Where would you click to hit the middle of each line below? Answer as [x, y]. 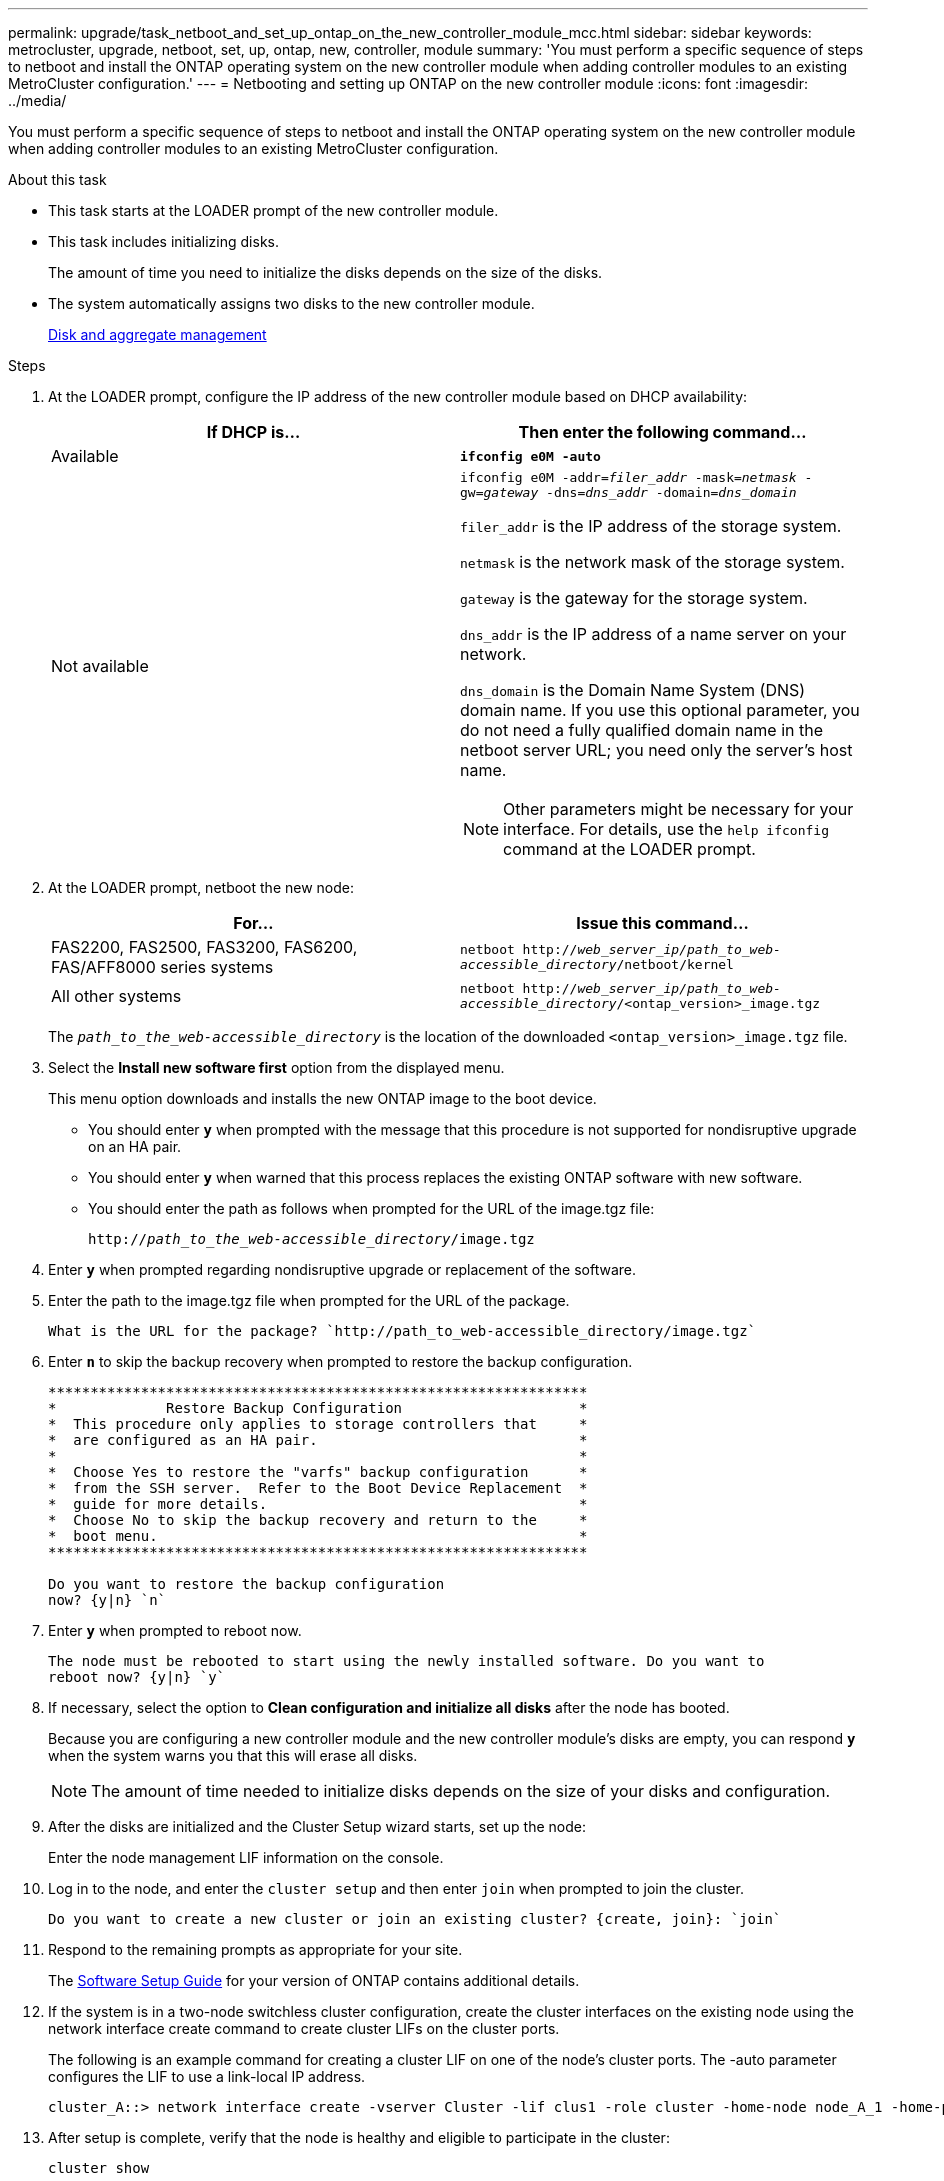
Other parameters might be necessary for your [678, 809]
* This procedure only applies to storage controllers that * [318, 1424]
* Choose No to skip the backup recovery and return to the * [318, 1520]
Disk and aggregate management [157, 334]
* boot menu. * [318, 1536]
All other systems [116, 996]
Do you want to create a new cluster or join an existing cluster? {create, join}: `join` [415, 1919]
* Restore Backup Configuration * [318, 1408]
